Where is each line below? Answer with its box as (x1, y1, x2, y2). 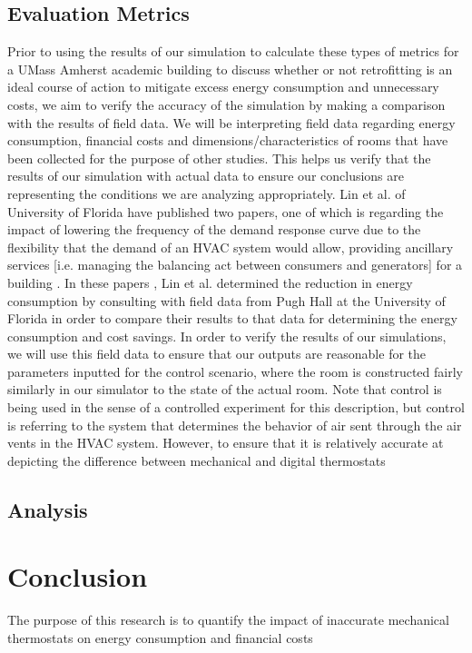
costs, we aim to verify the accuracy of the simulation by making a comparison (7, 94, 446, 114)
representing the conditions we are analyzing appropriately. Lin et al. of (7, 183, 406, 203)
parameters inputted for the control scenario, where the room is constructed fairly (7, 361, 463, 381)
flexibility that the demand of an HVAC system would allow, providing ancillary (7, 237, 454, 256)
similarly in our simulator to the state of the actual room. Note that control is (7, 380, 442, 399)
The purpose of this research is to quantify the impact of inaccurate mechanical (7, 610, 449, 629)
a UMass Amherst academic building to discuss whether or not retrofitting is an (7, 59, 453, 78)
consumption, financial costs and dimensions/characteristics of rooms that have (7, 131, 448, 150)
